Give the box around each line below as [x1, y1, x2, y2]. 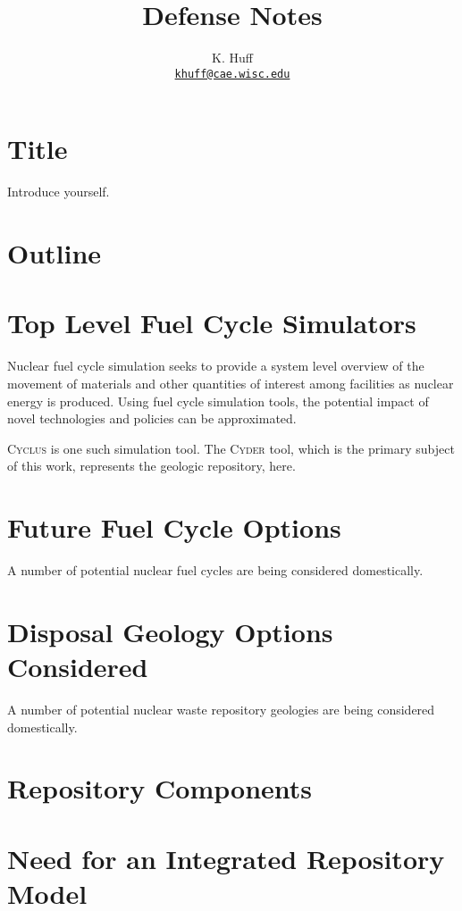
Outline [7, 235, 102, 272]
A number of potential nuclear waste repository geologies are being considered [7, 700, 435, 718]
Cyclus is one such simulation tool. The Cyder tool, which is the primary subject [7, 439, 455, 457]
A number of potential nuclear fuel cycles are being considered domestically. [7, 561, 424, 580]
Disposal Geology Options [7, 613, 333, 649]
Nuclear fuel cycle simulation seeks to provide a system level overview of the [7, 356, 424, 375]
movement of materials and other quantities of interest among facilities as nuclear [7, 374, 454, 392]
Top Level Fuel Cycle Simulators [7, 305, 416, 341]
